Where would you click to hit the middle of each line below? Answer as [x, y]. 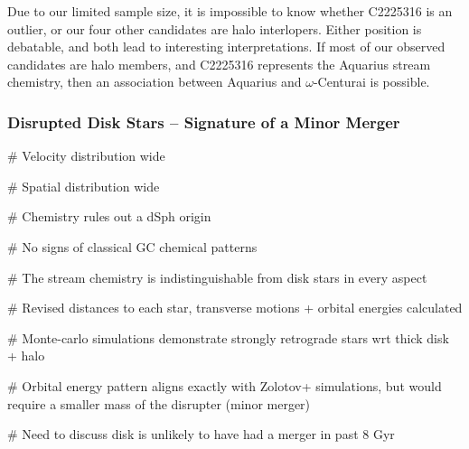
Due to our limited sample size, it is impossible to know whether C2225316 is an [230, 11]
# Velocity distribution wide [86, 156]
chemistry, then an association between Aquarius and [155, 82]
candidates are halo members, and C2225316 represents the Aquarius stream [219, 64]
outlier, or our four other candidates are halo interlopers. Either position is [215, 28]
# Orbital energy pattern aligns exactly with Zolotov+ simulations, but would [225, 385]
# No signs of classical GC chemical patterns [132, 246]
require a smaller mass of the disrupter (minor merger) [159, 403]
